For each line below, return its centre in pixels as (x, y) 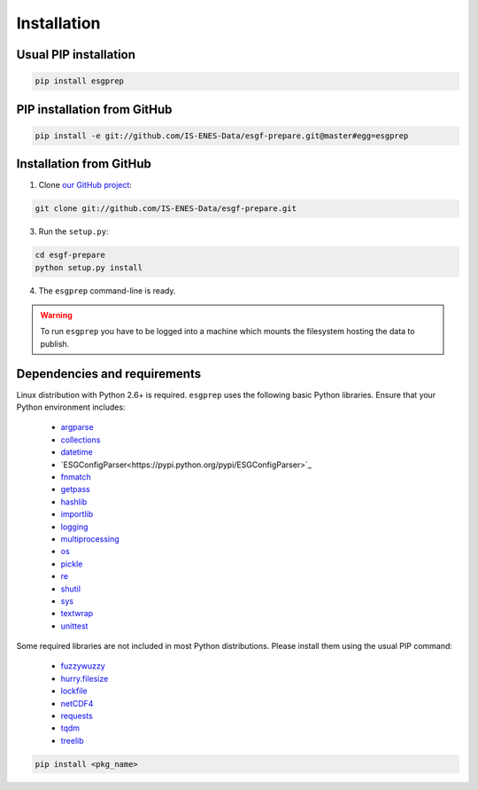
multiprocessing (90, 539)
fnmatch (76, 477)
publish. (55, 344)
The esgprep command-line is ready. (107, 290)
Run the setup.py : (73, 231)
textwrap (77, 614)
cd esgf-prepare (70, 255)
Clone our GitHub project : (85, 185)
